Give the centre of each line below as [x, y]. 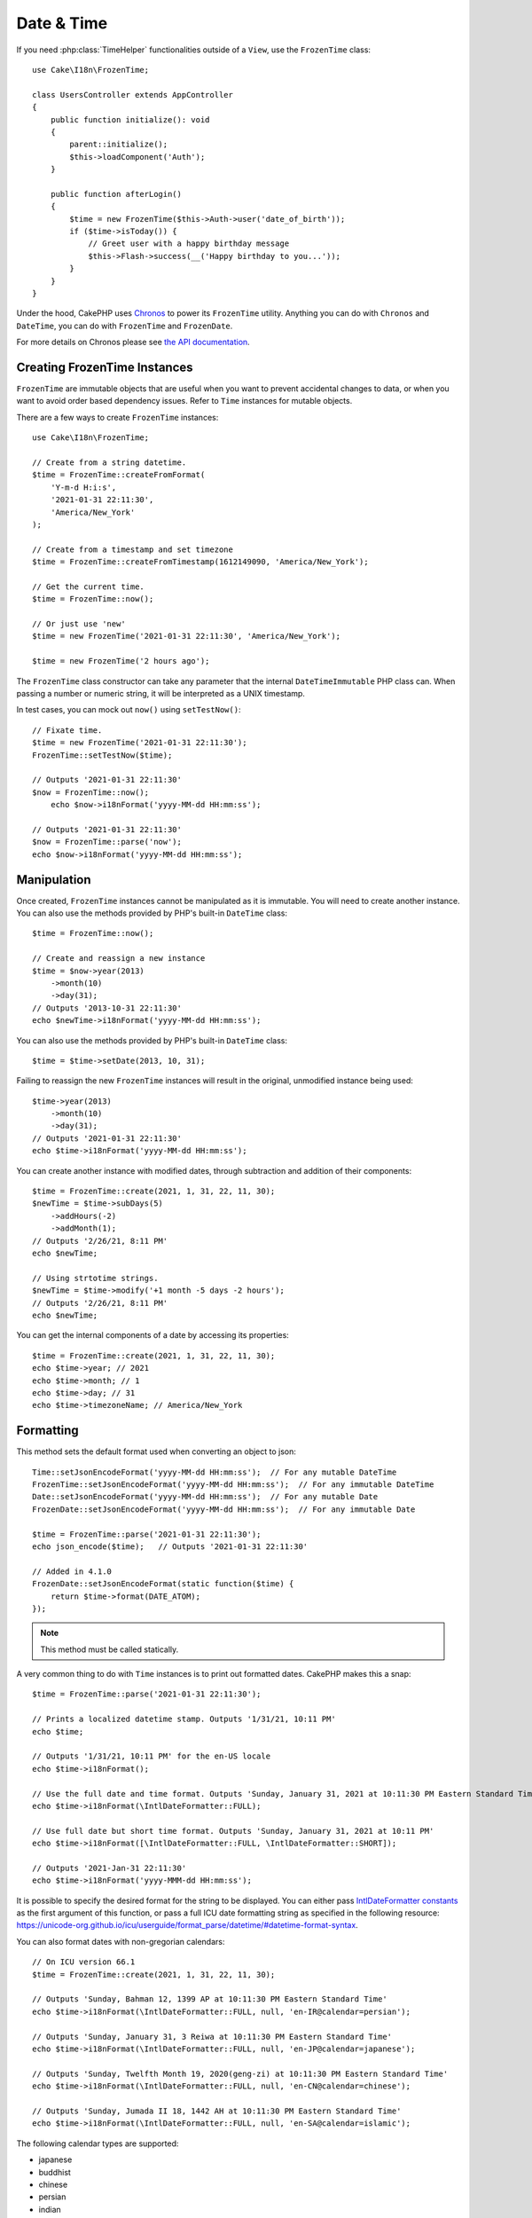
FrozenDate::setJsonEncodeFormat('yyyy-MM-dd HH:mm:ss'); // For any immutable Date [224, 1509]
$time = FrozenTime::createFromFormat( [119, 475]
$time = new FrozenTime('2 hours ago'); [121, 661]
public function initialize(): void [130, 119]
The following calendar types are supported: [98, 2143]
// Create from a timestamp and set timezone [133, 549]
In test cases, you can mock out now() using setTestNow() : [129, 710]
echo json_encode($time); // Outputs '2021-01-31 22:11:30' [170, 1546]
